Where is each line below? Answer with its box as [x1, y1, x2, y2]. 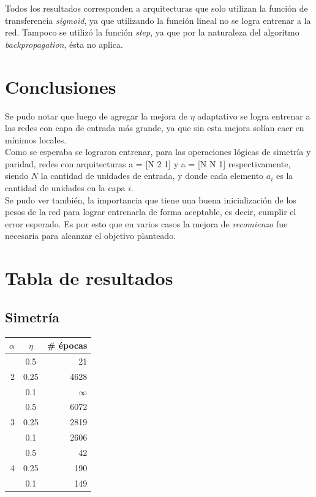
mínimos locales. [5, 133, 67, 146]
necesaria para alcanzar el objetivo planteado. [5, 229, 176, 242]
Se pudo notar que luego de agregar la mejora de [5, 109, 188, 122]
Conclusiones [5, 74, 116, 99]
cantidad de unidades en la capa [5, 181, 126, 194]
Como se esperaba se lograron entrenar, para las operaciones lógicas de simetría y [5, 145, 311, 158]
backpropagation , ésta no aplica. [5, 37, 123, 50]
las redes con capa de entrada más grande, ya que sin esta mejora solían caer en [5, 121, 304, 134]
